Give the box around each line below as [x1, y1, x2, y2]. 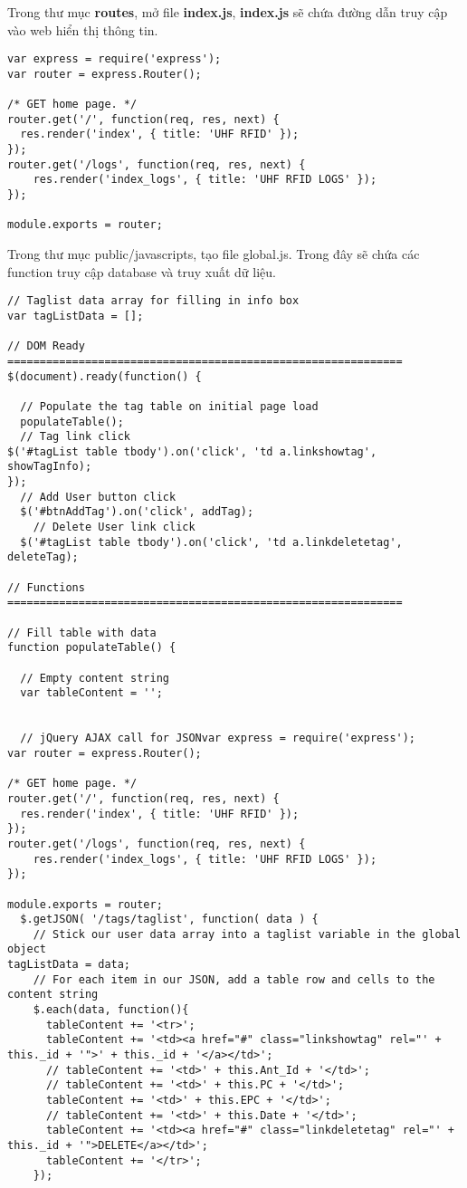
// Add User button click [20, 490, 176, 503]
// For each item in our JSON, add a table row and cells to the [33, 972, 435, 986]
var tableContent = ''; [20, 686, 163, 700]
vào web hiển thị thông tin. [7, 20, 158, 39]
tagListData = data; [7, 958, 131, 972]
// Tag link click [20, 430, 131, 444]
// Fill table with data [7, 626, 157, 639]
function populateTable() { [7, 641, 176, 655]
